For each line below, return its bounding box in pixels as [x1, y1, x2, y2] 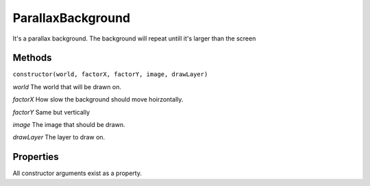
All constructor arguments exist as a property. [12, 169, 142, 178]
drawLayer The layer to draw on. [12, 133, 106, 141]
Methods [12, 52, 52, 64]
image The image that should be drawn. [12, 121, 126, 129]
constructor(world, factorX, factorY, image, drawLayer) [12, 71, 208, 78]
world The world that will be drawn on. [12, 82, 121, 91]
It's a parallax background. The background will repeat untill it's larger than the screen [12, 34, 256, 43]
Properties [12, 151, 59, 163]
